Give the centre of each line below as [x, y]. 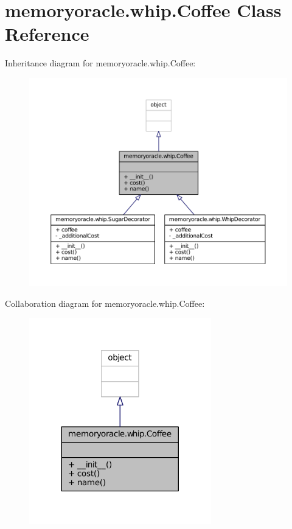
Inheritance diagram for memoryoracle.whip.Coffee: [100, 63]
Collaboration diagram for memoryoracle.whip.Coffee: [105, 303]
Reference [47, 34]
